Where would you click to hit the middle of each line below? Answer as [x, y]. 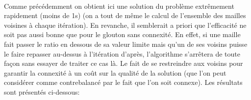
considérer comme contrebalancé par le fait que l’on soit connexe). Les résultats [123, 82]
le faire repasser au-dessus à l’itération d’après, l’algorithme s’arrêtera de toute [122, 53]
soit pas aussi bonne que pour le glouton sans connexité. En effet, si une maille [122, 34]
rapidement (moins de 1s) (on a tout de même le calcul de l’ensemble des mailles [125, 15]
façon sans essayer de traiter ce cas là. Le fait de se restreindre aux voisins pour [124, 63]
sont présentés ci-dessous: [42, 91]
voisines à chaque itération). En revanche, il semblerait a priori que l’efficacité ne [125, 25]
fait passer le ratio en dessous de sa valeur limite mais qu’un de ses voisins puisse [126, 44]
